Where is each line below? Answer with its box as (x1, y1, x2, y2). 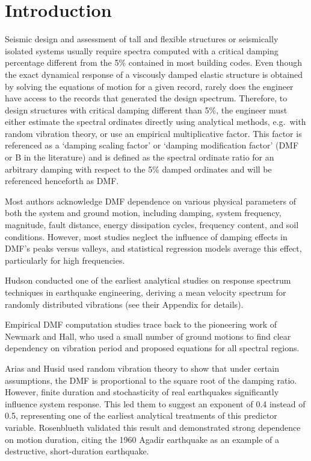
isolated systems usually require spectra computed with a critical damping (5, 44, 279, 57)
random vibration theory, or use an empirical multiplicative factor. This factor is (5, 127, 302, 139)
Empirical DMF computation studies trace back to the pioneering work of (5, 318, 277, 331)
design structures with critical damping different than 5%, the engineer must (5, 103, 288, 116)
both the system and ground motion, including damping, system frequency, (5, 206, 282, 219)
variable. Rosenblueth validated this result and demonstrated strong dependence (5, 421, 301, 433)
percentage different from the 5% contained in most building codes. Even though (5, 56, 302, 69)
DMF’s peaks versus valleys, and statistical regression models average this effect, (5, 242, 302, 255)
